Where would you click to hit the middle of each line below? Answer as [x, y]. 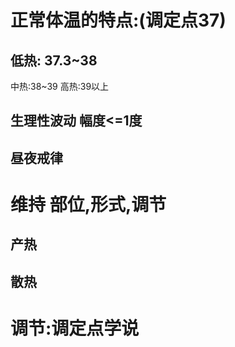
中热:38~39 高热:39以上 [60, 86]
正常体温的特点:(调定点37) [118, 20]
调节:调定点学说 [75, 328]
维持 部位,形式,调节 [88, 204]
